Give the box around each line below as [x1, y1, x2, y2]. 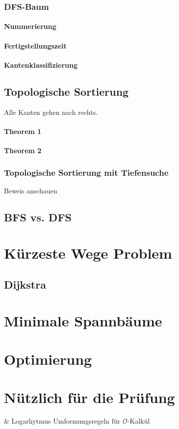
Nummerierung [4, 21, 56, 31]
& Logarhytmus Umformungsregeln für [4, 416, 121, 426]
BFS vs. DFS [4, 209, 72, 224]
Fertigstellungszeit [4, 40, 67, 51]
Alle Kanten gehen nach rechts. [4, 107, 98, 117]
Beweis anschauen [4, 185, 57, 195]
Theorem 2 [4, 145, 42, 155]
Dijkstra [4, 276, 46, 292]
